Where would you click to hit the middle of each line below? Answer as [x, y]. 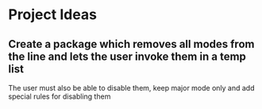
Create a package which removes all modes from [131, 44]
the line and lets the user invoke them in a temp [127, 56]
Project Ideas [53, 15]
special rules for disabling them [60, 96]
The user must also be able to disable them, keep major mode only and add [132, 88]
